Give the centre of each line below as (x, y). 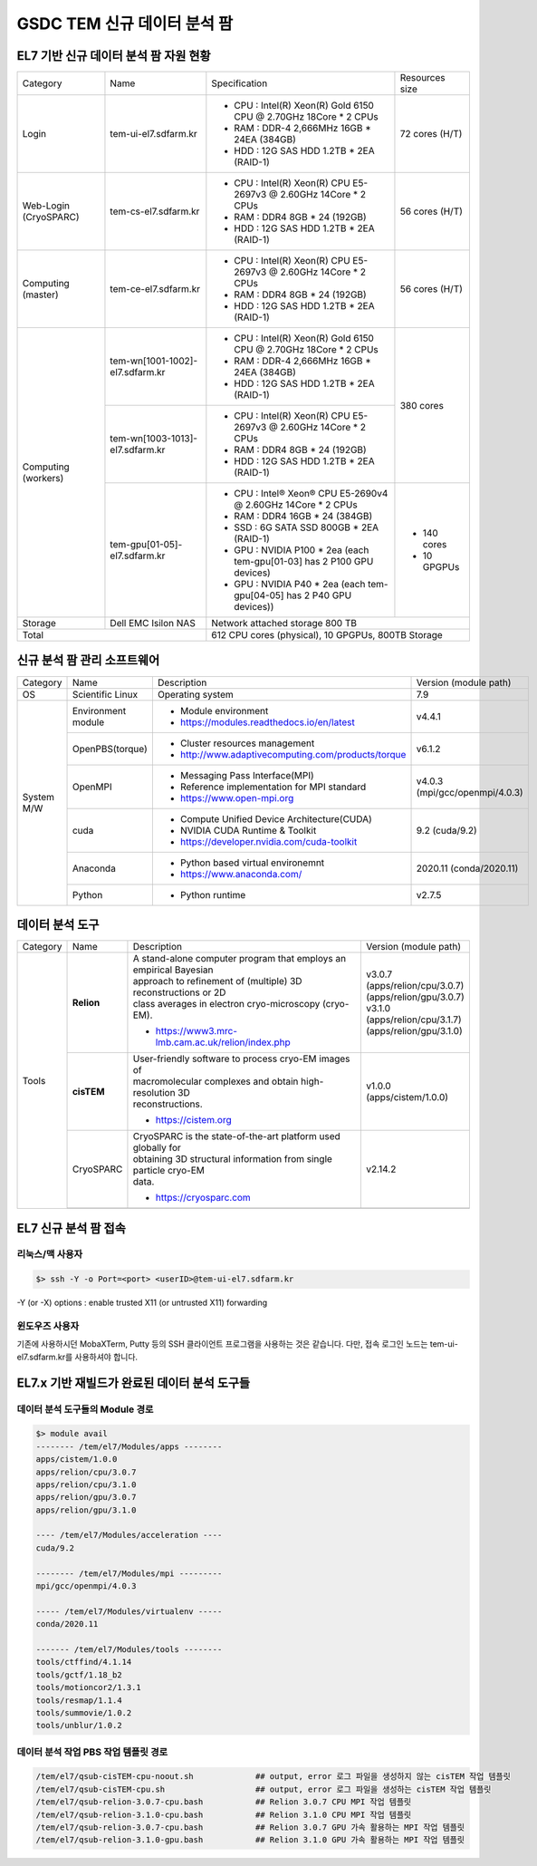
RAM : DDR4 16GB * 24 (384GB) (303, 517)
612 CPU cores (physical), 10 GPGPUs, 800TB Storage (327, 635)
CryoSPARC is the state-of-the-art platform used (237, 1136)
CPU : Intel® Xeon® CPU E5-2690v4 (311, 494)
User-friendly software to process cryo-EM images (241, 1059)
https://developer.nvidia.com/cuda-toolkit (268, 841)
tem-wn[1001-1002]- (154, 361)
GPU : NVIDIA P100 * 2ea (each (302, 550)
